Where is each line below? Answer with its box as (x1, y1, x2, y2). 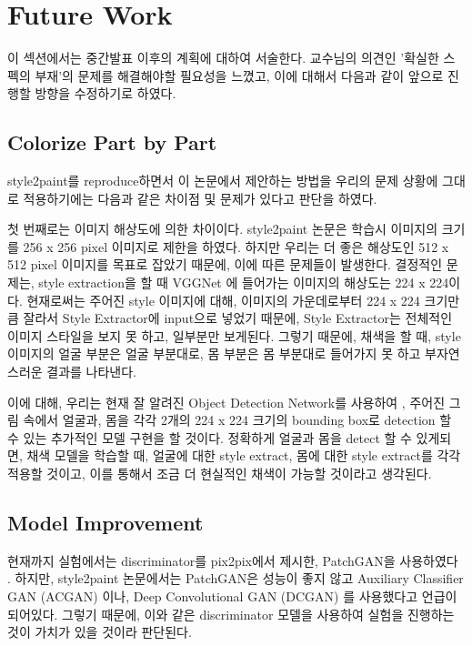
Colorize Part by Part (7, 128, 217, 156)
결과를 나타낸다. (46, 362, 137, 381)
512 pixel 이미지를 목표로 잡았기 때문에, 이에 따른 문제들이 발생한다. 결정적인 (7, 255, 443, 274)
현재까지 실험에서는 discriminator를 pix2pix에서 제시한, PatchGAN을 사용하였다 (7, 550, 458, 570)
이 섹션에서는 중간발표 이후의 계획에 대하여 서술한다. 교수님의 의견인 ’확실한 (7, 48, 439, 67)
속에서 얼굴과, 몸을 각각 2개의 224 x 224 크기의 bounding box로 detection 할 (23, 410, 452, 429)
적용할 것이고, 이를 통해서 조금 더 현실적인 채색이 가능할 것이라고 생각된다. (7, 464, 432, 483)
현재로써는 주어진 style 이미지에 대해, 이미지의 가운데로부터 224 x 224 (26, 290, 420, 309)
